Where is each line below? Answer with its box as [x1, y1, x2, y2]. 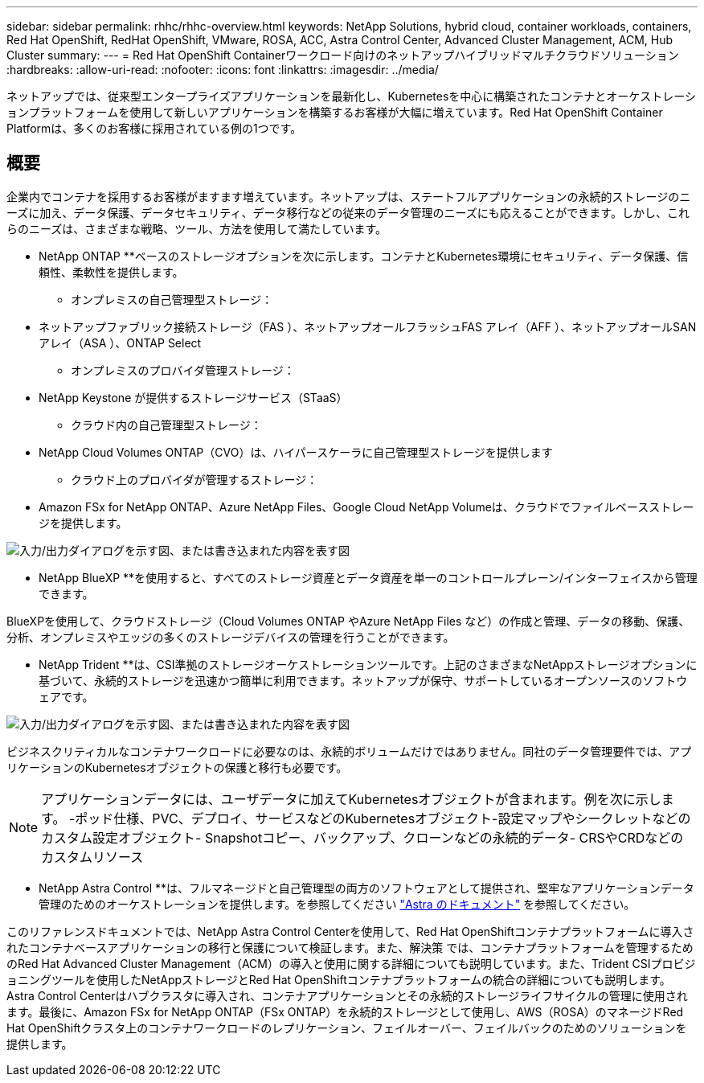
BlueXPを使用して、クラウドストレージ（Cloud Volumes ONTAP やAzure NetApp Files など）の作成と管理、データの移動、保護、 [6, 613, 690, 628]
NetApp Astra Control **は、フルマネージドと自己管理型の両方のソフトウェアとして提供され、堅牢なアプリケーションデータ [39, 880, 694, 895]
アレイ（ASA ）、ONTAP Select [39, 335, 202, 350]
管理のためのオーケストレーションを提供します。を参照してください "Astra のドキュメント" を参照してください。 [39, 896, 636, 911]
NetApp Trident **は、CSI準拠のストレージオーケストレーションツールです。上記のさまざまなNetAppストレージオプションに [39, 657, 698, 671]
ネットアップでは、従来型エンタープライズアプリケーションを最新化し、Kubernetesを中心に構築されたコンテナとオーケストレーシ [6, 89, 697, 103]
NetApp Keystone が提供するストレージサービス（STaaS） [39, 390, 348, 404]
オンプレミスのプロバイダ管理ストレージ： [71, 363, 295, 377]
